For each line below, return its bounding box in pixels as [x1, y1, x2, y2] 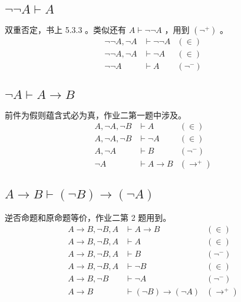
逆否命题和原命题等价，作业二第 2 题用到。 [5, 211, 171, 224]
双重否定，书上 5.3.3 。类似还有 [5, 23, 127, 35]
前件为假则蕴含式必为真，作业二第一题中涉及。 [5, 108, 186, 121]
